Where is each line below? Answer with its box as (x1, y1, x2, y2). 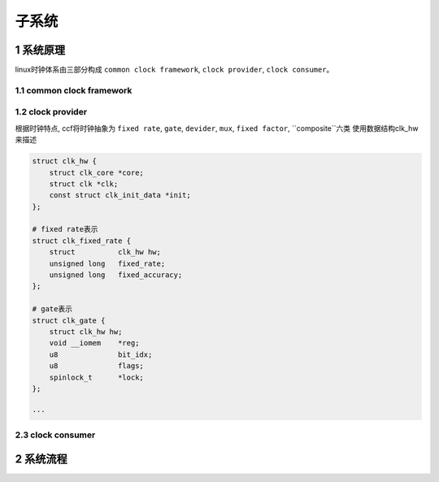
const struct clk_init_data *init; (49, 191, 191, 200)
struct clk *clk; (49, 179, 119, 189)
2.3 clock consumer (15, 429, 96, 441)
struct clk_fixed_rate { (32, 236, 132, 245)
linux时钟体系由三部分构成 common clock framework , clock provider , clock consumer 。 (15, 65, 334, 75)
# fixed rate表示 (32, 224, 98, 234)
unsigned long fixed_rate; (49, 258, 166, 268)
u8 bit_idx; (49, 350, 153, 359)
